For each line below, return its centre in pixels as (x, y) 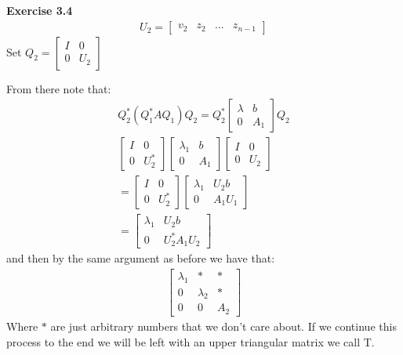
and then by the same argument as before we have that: (141, 258)
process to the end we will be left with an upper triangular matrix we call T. (191, 341)
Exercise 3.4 (40, 10)
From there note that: (59, 88)
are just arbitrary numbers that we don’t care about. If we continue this (223, 326)
